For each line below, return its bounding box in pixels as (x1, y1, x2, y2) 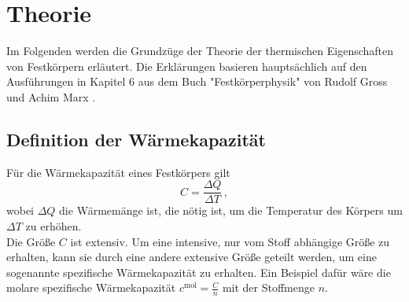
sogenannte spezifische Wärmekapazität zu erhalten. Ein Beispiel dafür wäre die (6, 263, 391, 280)
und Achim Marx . (6, 88, 96, 105)
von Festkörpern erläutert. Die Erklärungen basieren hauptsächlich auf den (6, 57, 367, 74)
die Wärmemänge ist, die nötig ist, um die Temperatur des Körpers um (59, 202, 403, 219)
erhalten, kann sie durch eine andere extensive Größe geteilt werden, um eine (6, 249, 377, 265)
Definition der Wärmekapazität (6, 127, 266, 151)
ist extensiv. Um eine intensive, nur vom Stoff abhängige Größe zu (70, 233, 390, 249)
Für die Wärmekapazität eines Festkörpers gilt (6, 164, 230, 180)
